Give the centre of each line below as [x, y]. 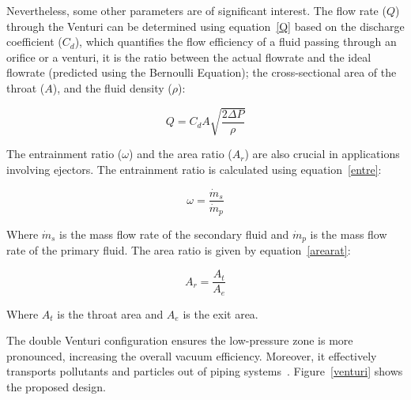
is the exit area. [221, 313]
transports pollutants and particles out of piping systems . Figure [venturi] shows [205, 371]
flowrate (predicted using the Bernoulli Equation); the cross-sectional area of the [202, 72]
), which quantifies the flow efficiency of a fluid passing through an [236, 42]
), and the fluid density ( [112, 87]
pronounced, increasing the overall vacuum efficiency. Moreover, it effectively [192, 355]
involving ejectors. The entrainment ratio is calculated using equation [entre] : [194, 169]
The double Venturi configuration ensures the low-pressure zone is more [180, 340]
